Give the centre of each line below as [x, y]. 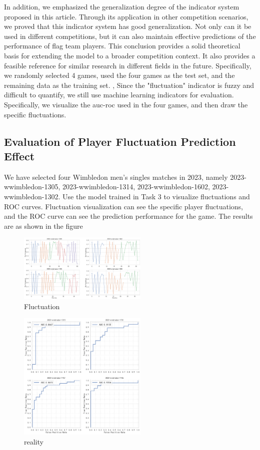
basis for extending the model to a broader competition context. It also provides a [130, 55]
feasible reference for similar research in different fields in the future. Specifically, [128, 65]
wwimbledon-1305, [32, 187]
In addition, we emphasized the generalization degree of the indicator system [122, 6]
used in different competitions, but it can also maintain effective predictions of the [130, 36]
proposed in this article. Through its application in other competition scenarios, [126, 16]
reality [34, 441]
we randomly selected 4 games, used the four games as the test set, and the [119, 75]
